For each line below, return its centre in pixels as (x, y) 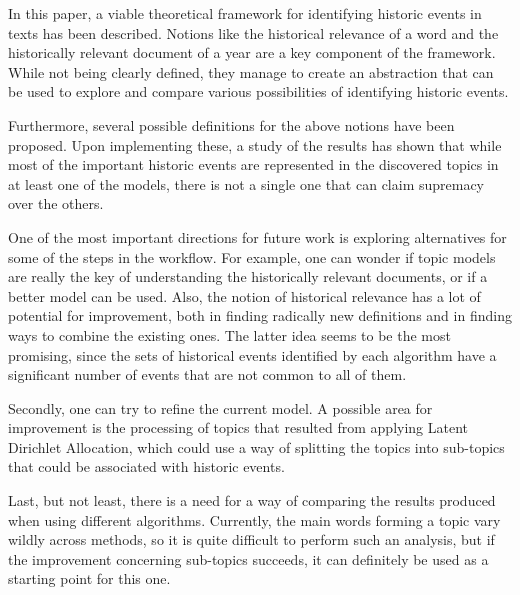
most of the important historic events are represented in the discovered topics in (253, 164)
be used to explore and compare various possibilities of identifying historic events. (258, 91)
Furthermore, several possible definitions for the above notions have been (231, 124)
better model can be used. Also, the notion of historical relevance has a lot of (244, 295)
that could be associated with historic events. (146, 466)
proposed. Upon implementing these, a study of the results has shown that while (255, 144)
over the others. (56, 203)
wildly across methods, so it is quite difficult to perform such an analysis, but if (251, 539)
